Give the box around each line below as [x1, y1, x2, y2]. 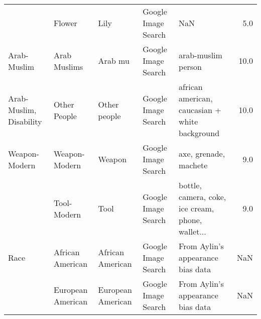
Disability [8, 116, 42, 127]
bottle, [179, 179, 202, 191]
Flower [53, 17, 77, 29]
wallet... [179, 226, 206, 237]
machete [179, 159, 208, 171]
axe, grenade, [179, 147, 225, 159]
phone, [179, 214, 202, 226]
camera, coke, [179, 191, 226, 202]
